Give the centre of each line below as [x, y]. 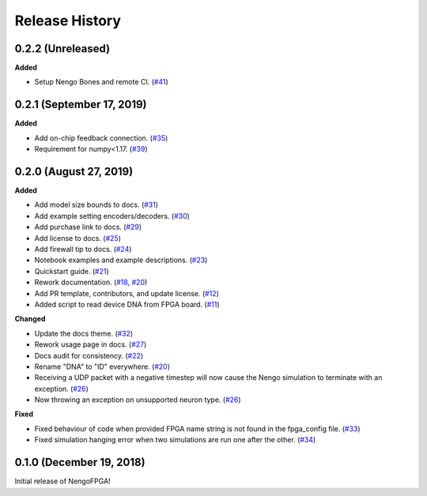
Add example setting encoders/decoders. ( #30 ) [112, 216]
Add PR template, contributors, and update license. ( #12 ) [127, 293]
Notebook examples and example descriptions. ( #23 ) [121, 260]
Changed [30, 319]
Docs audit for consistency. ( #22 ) [89, 355]
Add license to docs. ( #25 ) [78, 238]
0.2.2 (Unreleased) [62, 49]
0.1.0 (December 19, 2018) [80, 462]
